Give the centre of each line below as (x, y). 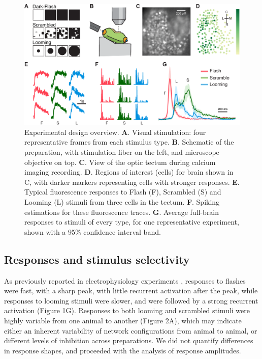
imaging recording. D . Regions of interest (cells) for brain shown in (129, 172)
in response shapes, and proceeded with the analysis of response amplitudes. (123, 350)
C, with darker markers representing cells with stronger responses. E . (132, 182)
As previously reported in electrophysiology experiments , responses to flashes (125, 280)
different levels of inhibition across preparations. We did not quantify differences (129, 340)
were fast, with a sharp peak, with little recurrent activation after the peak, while (131, 291)
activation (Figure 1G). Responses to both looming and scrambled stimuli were (127, 310)
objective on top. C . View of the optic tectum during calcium (120, 162)
